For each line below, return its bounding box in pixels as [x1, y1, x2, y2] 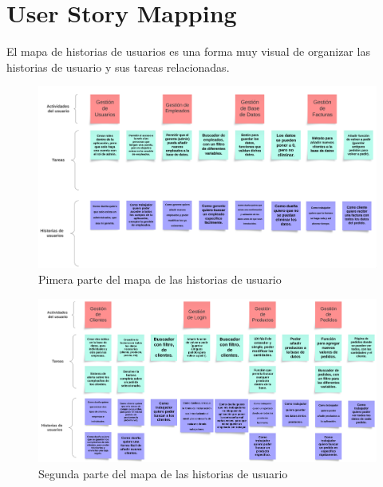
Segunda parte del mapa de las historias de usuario [38, 465, 288, 481]
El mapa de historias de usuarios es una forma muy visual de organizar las [6, 43, 370, 60]
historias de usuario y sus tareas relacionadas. [6, 58, 230, 75]
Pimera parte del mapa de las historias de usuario [38, 271, 282, 288]
